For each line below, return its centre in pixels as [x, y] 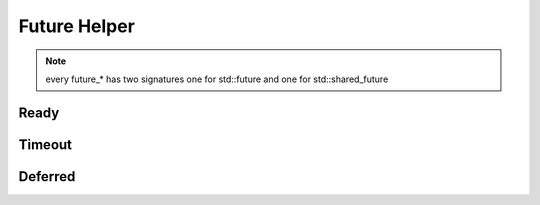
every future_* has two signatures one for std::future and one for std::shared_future [217, 79]
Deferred [47, 176]
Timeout [45, 144]
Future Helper [76, 26]
